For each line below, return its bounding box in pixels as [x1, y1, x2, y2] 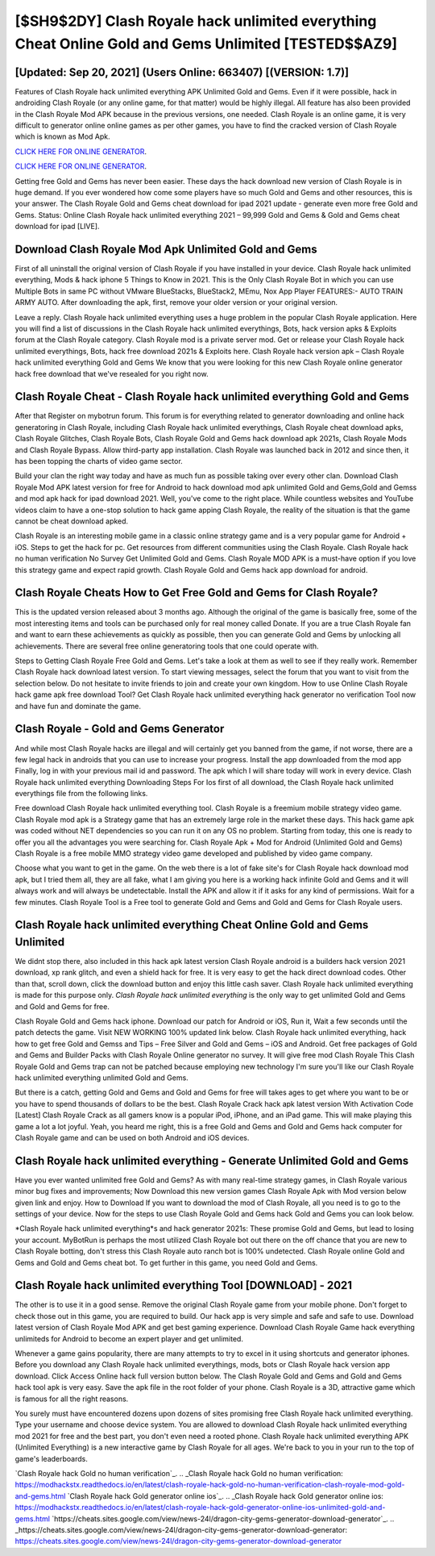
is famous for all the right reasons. [14, 1394, 129, 1404]
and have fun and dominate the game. [14, 701, 141, 711]
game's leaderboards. [14, 1454, 88, 1463]
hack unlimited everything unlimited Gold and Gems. [14, 1073, 188, 1083]
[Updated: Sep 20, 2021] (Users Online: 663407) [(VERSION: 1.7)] [14, 65, 350, 79]
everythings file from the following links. [14, 789, 148, 799]
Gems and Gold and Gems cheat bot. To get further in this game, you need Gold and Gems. [14, 1258, 318, 1267]
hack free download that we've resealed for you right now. [14, 369, 209, 378]
